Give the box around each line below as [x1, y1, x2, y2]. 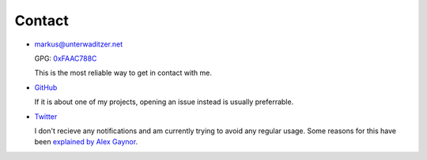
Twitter [34, 111, 58, 121]
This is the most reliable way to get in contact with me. [34, 68, 213, 78]
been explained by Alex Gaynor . [34, 137, 138, 147]
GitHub [34, 83, 58, 92]
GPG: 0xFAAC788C [34, 54, 97, 63]
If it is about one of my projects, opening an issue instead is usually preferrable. [34, 97, 294, 106]
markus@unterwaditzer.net [34, 39, 123, 49]
